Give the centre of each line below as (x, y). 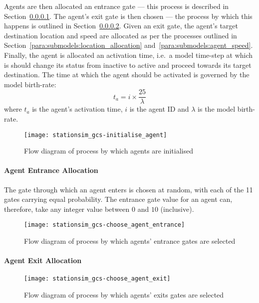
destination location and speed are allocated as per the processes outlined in (121, 35)
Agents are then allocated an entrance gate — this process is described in (117, 6)
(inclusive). (177, 209)
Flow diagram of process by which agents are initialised (109, 151)
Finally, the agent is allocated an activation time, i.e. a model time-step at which (129, 55)
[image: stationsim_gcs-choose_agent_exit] (97, 279)
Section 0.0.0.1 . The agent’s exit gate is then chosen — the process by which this (128, 16)
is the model (217, 109)
